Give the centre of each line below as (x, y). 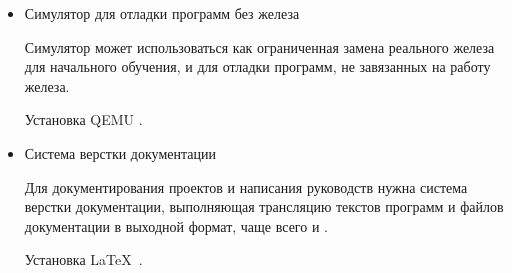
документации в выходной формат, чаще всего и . (176, 225)
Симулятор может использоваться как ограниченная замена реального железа (259, 46)
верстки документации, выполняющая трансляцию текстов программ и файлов (264, 206)
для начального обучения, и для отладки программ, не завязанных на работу (257, 66)
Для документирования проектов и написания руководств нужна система (246, 186)
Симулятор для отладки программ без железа (162, 13)
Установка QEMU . (83, 119)
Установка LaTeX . (83, 259)
